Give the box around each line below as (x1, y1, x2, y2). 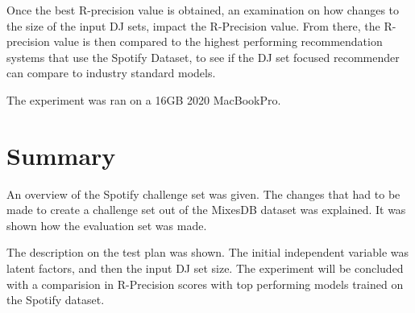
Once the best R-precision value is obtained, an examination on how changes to (6, 2, 400, 18)
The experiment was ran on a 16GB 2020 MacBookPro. (6, 91, 281, 108)
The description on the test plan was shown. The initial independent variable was (6, 244, 409, 261)
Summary (6, 138, 116, 171)
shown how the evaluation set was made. (6, 216, 207, 233)
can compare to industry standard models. (6, 64, 216, 81)
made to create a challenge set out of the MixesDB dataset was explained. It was (6, 201, 406, 218)
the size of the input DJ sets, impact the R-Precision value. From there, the (6, 17, 380, 34)
